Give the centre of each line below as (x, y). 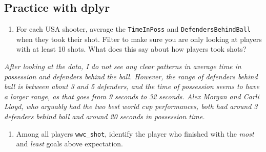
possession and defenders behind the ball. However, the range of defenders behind (131, 76)
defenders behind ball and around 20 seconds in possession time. (105, 116)
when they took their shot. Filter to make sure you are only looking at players (139, 39)
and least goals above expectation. (69, 144)
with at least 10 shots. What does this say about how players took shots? (131, 49)
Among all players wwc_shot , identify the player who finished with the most (135, 133)
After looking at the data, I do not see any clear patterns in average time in (123, 66)
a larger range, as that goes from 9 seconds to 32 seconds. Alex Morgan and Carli (132, 96)
